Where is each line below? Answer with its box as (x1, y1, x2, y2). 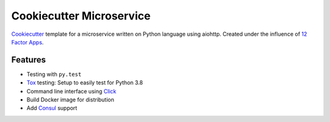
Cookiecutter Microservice (11, 9, 151, 22)
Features (11, 55, 46, 65)
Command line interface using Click (26, 87, 117, 95)
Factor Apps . (11, 38, 44, 46)
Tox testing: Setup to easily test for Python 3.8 (26, 79, 143, 86)
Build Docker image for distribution (26, 96, 114, 103)
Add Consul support (26, 104, 78, 112)
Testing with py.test (26, 70, 82, 78)
